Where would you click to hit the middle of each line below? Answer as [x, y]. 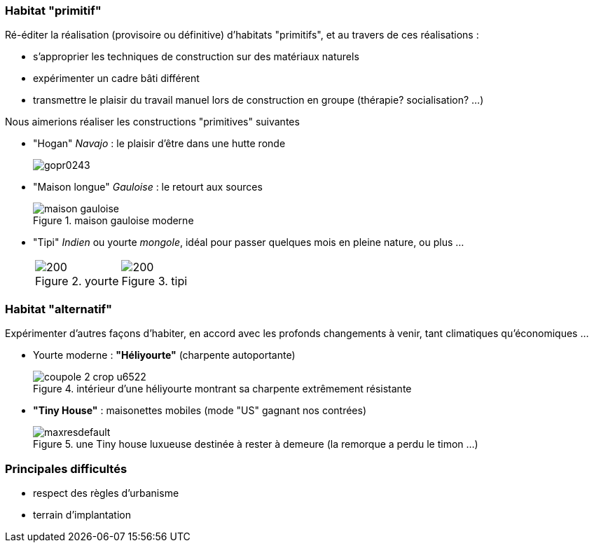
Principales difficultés [66, 468]
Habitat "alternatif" [59, 309]
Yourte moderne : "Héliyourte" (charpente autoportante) [164, 355]
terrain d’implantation [82, 514]
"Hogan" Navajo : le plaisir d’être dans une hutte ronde [159, 144]
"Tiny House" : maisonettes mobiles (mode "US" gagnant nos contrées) [200, 411]
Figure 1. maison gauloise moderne [113, 221]
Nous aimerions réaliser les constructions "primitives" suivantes [152, 122]
